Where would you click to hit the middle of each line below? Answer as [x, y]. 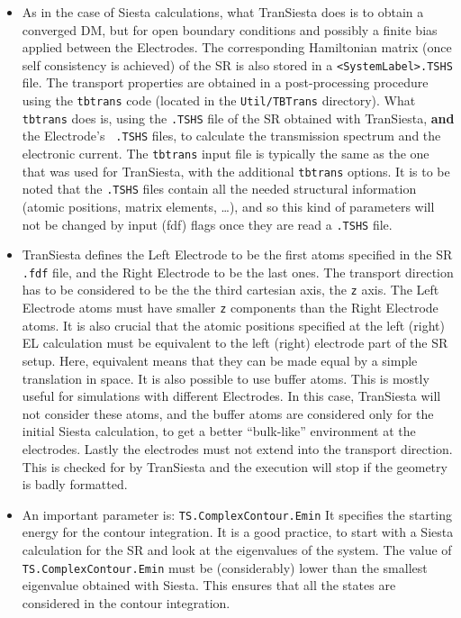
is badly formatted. [75, 484]
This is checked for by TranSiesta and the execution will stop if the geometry [235, 466]
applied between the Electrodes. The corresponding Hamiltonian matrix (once [237, 47]
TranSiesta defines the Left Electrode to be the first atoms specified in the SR [237, 254]
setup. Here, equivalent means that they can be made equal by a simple [220, 360]
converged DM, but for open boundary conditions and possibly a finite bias [230, 29]
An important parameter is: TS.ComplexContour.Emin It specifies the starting [237, 514]
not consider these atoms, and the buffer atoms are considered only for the [228, 413]
